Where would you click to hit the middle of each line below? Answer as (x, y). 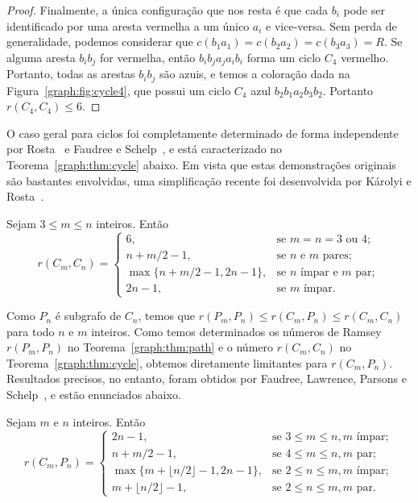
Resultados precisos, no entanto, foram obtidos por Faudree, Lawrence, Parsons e (207, 378)
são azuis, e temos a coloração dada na (255, 74)
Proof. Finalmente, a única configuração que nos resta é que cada (167, 10)
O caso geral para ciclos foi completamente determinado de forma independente (203, 133)
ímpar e (319, 272)
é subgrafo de (88, 316)
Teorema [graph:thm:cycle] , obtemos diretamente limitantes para (167, 362)
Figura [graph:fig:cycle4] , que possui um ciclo (119, 90)
